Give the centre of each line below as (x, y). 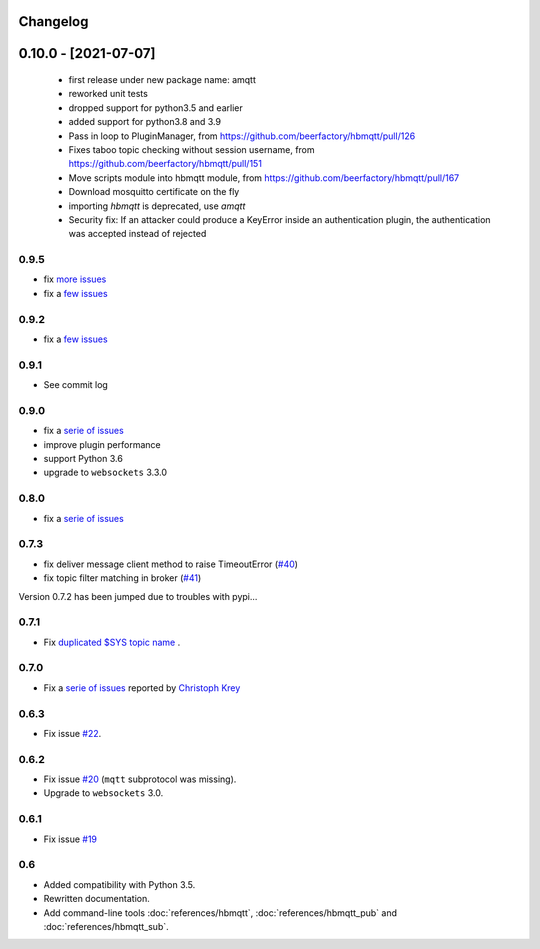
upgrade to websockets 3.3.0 (105, 472)
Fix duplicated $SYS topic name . (112, 642)
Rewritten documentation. (96, 899)
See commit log (76, 385)
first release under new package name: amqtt (162, 80)
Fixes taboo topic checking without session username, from (191, 149)
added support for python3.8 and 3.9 (145, 122)
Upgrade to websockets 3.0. (103, 793)
